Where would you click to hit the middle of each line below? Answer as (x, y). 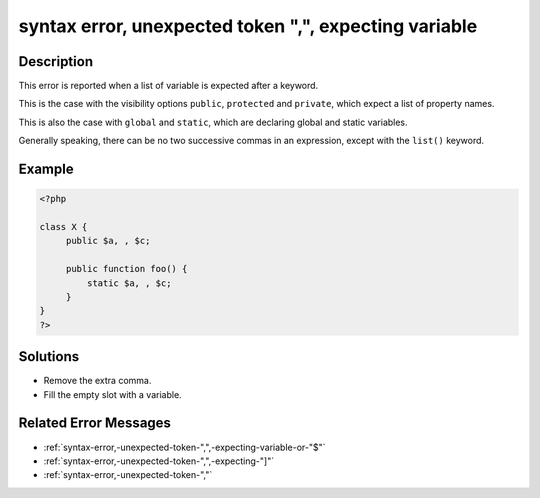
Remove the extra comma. (97, 381)
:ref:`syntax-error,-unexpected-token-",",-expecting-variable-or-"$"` (184, 447)
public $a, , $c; (108, 241)
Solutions (49, 356)
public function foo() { (126, 269)
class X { (63, 227)
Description (56, 61)
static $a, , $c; (129, 283)
